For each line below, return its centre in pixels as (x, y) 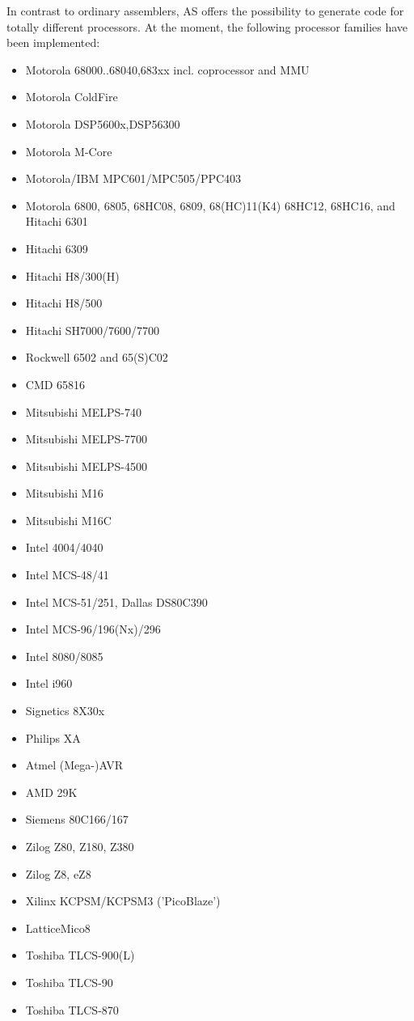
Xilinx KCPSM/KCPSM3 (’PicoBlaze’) (123, 901)
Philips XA (53, 737)
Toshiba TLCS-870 (72, 1009)
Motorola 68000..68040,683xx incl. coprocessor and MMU (167, 69)
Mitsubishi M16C (68, 520)
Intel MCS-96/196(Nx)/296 (93, 629)
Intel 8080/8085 (64, 656)
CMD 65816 (55, 384)
